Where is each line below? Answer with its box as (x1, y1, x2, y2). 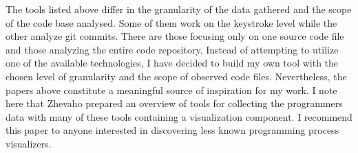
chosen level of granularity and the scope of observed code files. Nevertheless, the (6, 69, 347, 83)
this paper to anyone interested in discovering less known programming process (6, 123, 339, 137)
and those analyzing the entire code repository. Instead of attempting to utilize (6, 42, 339, 56)
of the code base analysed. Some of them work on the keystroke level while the (6, 15, 337, 30)
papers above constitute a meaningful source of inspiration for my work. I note (6, 82, 337, 97)
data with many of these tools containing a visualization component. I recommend (6, 109, 352, 123)
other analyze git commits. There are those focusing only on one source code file (6, 29, 344, 43)
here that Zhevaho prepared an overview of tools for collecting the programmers (6, 96, 343, 110)
